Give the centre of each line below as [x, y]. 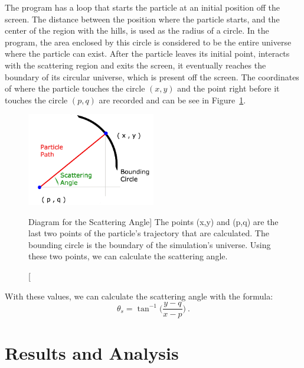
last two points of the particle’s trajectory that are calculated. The [149, 233]
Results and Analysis [92, 353]
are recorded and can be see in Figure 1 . [172, 100]
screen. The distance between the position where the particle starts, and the [142, 19]
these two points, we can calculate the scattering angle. [128, 256]
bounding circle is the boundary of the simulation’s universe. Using [150, 244]
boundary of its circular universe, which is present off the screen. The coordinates [152, 76]
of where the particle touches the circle [75, 88]
